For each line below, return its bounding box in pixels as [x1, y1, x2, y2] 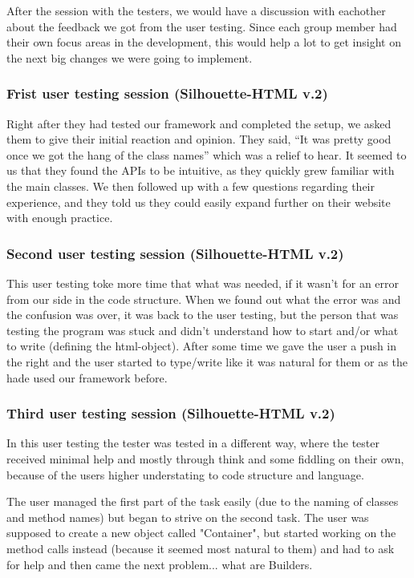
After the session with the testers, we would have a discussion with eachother [6, 2, 386, 18]
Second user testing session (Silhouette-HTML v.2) [6, 243, 344, 263]
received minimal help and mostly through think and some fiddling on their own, [6, 450, 404, 467]
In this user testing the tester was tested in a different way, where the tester [6, 435, 379, 451]
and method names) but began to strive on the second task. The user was [6, 508, 369, 525]
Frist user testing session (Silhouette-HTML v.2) [6, 83, 328, 103]
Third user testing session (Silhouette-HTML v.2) [6, 403, 335, 423]
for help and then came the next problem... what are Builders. [6, 556, 313, 572]
